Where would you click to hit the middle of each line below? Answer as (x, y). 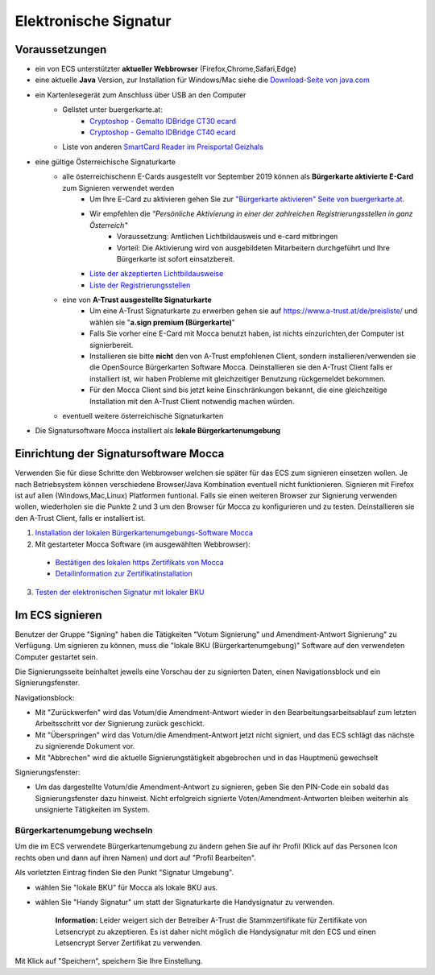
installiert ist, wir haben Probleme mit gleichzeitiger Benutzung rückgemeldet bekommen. (238, 378)
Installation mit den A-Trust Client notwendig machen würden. (192, 401)
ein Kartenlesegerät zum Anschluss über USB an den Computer (141, 95)
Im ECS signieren (58, 615)
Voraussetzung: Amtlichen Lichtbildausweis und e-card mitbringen (228, 237)
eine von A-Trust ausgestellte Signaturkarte (137, 300)
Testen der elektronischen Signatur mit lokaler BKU (120, 592)
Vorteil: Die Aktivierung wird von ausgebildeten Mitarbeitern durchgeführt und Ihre (254, 248)
